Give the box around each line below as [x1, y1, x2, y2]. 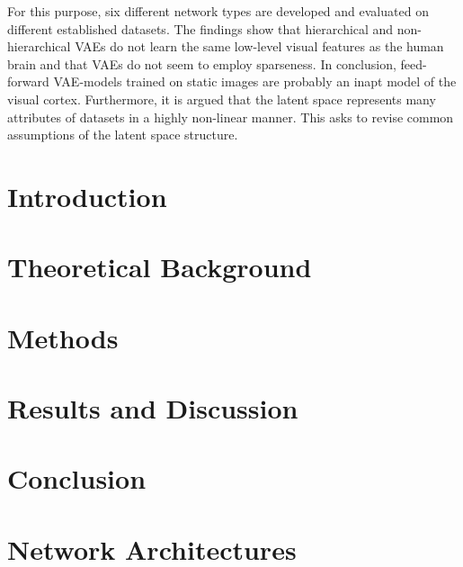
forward [7, 72, 49, 91]
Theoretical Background [7, 248, 312, 285]
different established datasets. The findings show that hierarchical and [7, 19, 394, 38]
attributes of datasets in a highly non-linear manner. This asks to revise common [7, 107, 454, 126]
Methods [7, 319, 119, 355]
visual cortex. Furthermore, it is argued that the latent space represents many [7, 89, 436, 108]
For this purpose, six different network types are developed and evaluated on [7, 2, 429, 20]
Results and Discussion [7, 390, 298, 427]
